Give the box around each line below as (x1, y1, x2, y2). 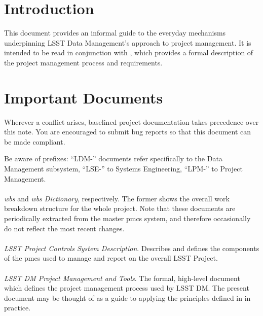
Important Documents (4, 87, 163, 108)
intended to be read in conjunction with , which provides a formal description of (4, 47, 253, 58)
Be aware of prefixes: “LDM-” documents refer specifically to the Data (4, 153, 222, 164)
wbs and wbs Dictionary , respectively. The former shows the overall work (4, 193, 230, 203)
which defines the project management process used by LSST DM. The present (4, 283, 249, 293)
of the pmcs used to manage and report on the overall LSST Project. (4, 253, 218, 263)
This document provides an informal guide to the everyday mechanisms (4, 27, 226, 38)
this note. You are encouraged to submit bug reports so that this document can (4, 126, 251, 137)
